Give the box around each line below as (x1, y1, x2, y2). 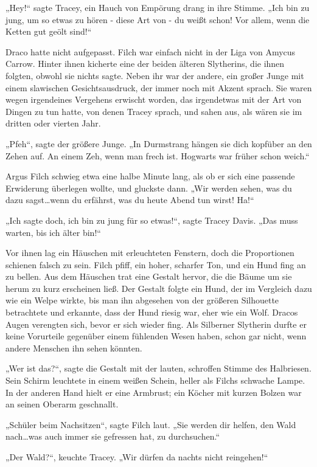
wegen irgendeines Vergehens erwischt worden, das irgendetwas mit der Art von (5, 93, 302, 106)
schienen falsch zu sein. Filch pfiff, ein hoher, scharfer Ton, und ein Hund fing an (5, 258, 306, 271)
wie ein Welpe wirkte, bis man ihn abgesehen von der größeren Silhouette (5, 294, 279, 306)
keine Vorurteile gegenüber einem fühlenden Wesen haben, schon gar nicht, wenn (5, 330, 307, 342)
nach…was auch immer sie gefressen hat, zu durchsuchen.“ (5, 430, 220, 443)
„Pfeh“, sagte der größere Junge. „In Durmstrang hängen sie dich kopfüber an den (5, 137, 312, 150)
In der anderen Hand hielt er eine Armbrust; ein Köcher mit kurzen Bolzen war (5, 386, 302, 398)
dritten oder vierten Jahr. (5, 117, 101, 130)
